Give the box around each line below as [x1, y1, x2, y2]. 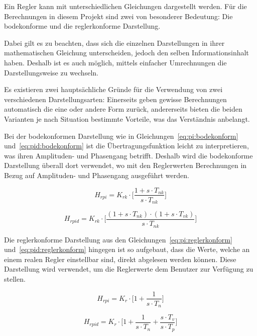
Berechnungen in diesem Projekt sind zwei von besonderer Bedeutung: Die [4, 11, 233, 21]
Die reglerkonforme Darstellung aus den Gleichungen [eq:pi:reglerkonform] [4, 234, 232, 244]
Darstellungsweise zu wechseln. [4, 67, 98, 77]
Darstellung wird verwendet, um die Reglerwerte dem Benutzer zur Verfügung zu [4, 264, 253, 274]
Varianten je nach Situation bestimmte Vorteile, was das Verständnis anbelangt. [4, 113, 250, 124]
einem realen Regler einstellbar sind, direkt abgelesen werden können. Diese [4, 254, 236, 264]
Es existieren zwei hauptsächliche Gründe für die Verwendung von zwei [4, 84, 223, 95]
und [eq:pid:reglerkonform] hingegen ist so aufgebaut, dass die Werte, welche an [4, 244, 250, 255]
